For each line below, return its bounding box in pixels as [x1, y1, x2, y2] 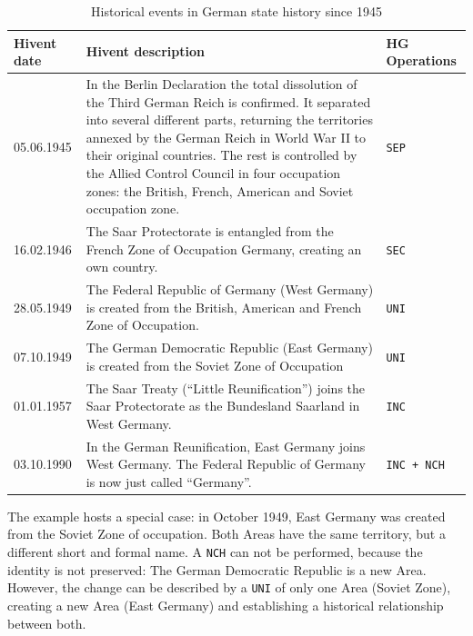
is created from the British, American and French [86, 297, 362, 316]
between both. [7, 613, 86, 632]
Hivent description [86, 42, 205, 61]
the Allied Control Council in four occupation [86, 164, 341, 182]
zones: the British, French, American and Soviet [86, 181, 354, 200]
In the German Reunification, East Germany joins [86, 436, 366, 455]
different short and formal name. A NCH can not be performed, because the [7, 542, 423, 561]
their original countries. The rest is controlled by [86, 145, 357, 164]
